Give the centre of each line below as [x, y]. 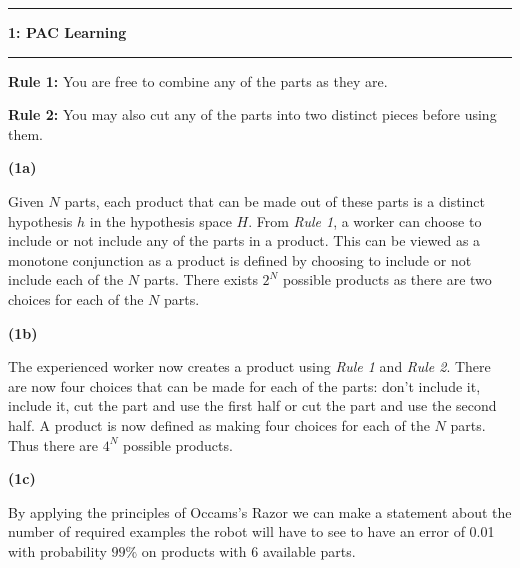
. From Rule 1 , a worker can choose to [365, 220]
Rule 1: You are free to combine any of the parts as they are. [198, 80]
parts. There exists [200, 279]
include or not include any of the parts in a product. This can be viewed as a [244, 240]
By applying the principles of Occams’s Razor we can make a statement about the [260, 511]
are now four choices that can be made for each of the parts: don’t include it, [244, 385]
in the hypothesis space [160, 220]
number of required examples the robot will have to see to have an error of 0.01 [251, 531]
